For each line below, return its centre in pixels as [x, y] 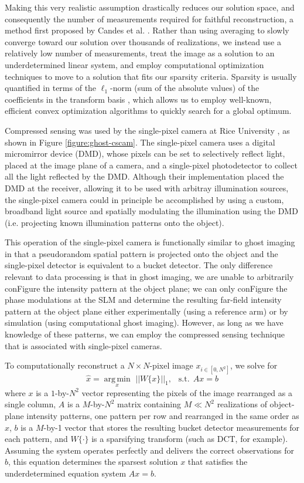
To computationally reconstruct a [65, 365]
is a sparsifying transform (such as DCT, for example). [190, 439]
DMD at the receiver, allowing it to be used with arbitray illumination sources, [147, 188]
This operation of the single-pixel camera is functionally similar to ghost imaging [150, 242]
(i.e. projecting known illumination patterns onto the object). [115, 222]
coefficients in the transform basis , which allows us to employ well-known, [138, 99]
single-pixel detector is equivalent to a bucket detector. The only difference [139, 265]
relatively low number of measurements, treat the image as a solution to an [140, 53]
